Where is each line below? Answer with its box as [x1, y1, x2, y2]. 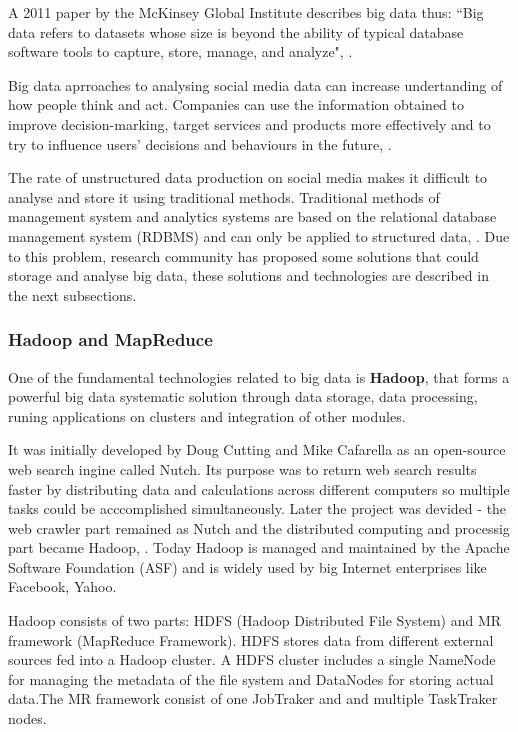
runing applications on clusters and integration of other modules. [8, 405, 406, 426]
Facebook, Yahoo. [8, 576, 117, 597]
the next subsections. [8, 284, 137, 305]
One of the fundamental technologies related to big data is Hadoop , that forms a [8, 366, 510, 387]
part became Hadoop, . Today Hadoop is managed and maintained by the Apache [8, 537, 510, 558]
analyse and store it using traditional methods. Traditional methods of [8, 186, 440, 207]
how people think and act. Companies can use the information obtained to [8, 94, 464, 115]
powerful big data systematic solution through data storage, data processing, [8, 386, 478, 407]
